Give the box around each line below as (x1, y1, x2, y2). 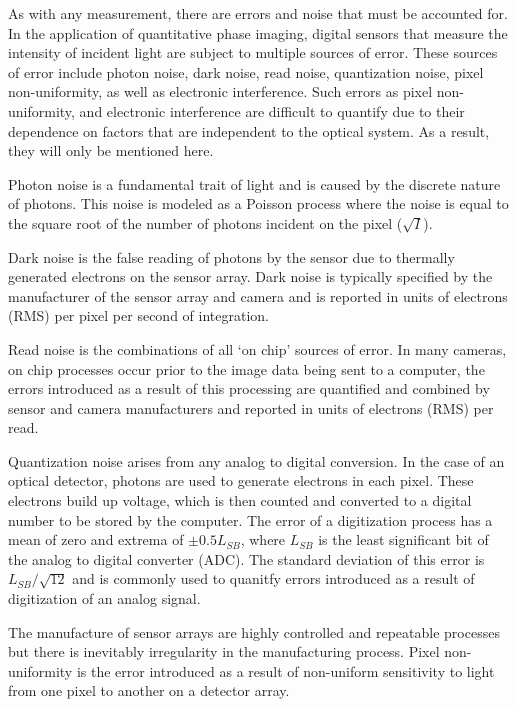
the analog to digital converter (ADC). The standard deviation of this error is (8, 548, 485, 569)
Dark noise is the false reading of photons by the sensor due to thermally (8, 246, 455, 267)
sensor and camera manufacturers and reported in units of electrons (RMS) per (8, 397, 494, 418)
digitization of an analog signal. (8, 588, 201, 609)
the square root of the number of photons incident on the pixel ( (8, 212, 403, 233)
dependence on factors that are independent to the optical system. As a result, (8, 120, 490, 141)
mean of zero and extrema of (8, 529, 184, 550)
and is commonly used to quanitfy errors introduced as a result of (72, 568, 475, 589)
